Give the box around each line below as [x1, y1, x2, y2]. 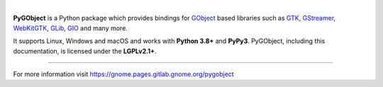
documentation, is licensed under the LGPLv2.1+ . [13, 47, 157, 55]
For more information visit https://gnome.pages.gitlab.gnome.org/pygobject [13, 69, 234, 78]
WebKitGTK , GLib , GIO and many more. [13, 23, 128, 32]
